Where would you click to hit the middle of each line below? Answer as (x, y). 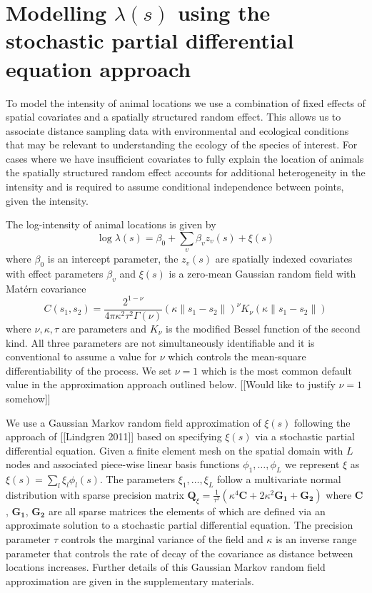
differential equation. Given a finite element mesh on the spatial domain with (175, 450)
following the (322, 422)
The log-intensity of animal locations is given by (111, 224)
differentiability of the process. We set (89, 370)
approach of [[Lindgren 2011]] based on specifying (114, 436)
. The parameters (137, 479)
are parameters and (104, 328)
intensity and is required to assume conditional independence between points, (175, 187)
